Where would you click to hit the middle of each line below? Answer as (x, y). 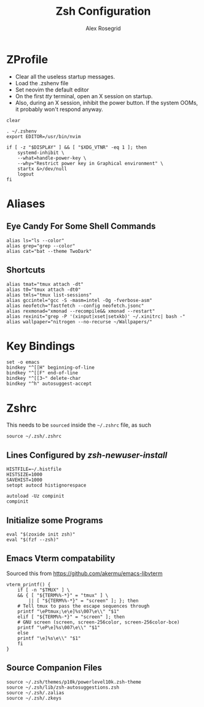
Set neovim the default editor (52, 90)
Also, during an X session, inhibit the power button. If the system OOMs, (107, 102)
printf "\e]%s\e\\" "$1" (49, 638)
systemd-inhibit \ (41, 153)
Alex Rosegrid (103, 28)
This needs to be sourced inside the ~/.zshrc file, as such (79, 425)
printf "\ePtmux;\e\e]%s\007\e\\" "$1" (69, 611)
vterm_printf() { (29, 584)
